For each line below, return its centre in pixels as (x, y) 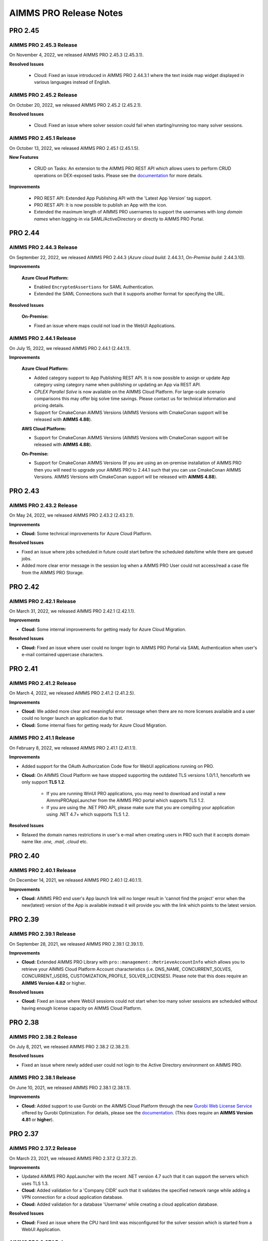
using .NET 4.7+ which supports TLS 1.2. (88, 814)
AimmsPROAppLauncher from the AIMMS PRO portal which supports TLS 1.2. (126, 800)
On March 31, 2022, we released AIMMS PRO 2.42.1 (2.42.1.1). (72, 611)
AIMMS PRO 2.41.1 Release (42, 738)
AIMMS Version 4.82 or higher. (54, 983)
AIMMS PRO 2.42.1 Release (43, 601)
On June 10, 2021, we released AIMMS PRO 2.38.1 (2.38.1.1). (70, 1088)
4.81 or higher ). (38, 1120)
